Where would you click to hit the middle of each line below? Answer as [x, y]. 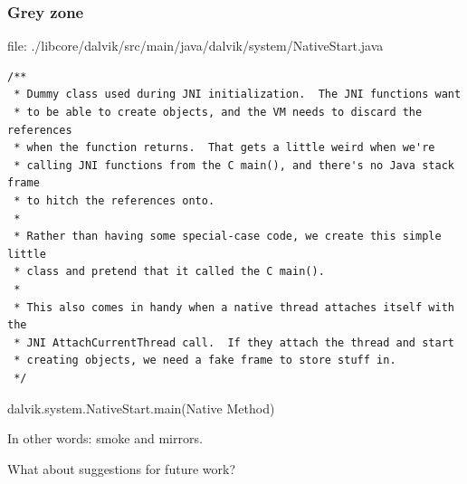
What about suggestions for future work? [121, 468]
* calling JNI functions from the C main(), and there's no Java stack [234, 165]
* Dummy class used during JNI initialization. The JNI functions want [238, 95]
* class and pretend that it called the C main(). [169, 272]
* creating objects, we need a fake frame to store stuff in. [205, 361]
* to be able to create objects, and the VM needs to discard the [218, 112]
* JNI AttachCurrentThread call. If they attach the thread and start [234, 342]
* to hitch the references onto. [114, 200]
